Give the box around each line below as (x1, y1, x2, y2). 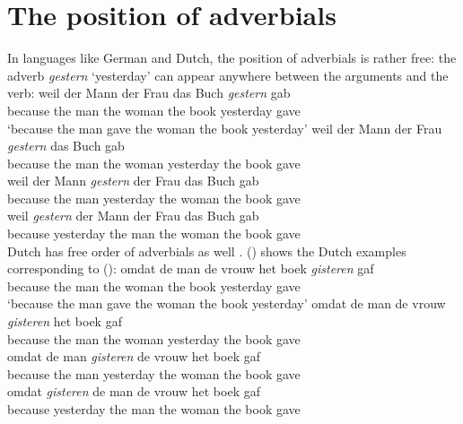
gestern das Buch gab (7, 136, 125, 155)
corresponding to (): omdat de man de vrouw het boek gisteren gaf (7, 259, 374, 278)
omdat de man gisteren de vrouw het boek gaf (7, 347, 260, 366)
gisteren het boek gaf (7, 312, 122, 331)
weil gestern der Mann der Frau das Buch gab (7, 206, 259, 225)
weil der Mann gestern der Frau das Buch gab (7, 171, 259, 190)
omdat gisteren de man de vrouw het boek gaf (7, 382, 260, 401)
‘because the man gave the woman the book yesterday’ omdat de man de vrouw (7, 294, 446, 313)
